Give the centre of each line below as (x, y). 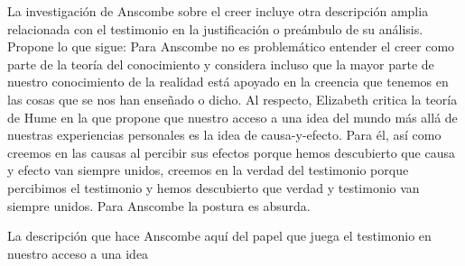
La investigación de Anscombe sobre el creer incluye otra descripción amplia (218, 11)
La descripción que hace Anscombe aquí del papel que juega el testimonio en (219, 236)
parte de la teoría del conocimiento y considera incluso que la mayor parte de (221, 64)
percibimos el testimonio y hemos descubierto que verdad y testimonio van (214, 187)
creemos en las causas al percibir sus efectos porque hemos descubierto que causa (231, 152)
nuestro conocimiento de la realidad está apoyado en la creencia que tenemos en (228, 82)
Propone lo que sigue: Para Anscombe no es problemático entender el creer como (231, 46)
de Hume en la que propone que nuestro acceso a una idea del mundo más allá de (232, 117)
